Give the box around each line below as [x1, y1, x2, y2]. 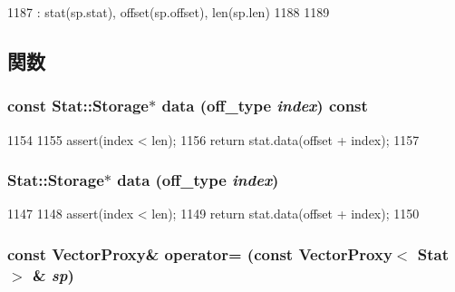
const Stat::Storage [7, 94, 149, 117]
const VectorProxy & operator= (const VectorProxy [7, 242, 392, 265]
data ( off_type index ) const [161, 94, 368, 117]
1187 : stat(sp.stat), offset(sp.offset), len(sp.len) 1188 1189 [7, 3, 330, 21]
